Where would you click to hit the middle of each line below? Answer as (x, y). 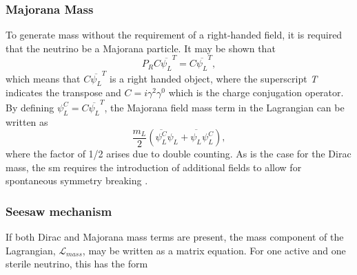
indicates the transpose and (63, 92)
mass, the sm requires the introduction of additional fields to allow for (154, 167)
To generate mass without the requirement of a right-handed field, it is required (174, 35)
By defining (30, 107)
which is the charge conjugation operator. (256, 92)
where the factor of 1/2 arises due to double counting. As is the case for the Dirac (178, 154)
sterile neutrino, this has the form (77, 264)
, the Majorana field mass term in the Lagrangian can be (224, 107)
